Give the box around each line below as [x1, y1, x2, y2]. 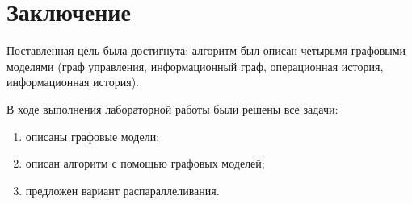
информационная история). [6, 73, 140, 90]
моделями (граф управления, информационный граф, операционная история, [6, 57, 384, 74]
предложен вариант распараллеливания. [25, 181, 220, 198]
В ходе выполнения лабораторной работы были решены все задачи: [6, 100, 338, 117]
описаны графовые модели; [25, 127, 160, 144]
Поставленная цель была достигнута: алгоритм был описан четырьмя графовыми [6, 42, 406, 59]
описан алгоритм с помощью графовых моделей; [25, 155, 265, 172]
